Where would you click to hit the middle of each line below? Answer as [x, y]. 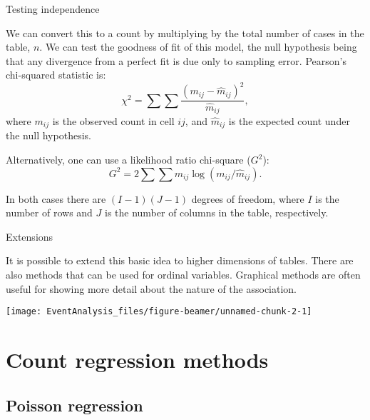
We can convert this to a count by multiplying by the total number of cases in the [185, 32]
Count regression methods [137, 360]
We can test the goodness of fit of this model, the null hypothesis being [201, 47]
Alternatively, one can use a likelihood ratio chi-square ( [128, 160]
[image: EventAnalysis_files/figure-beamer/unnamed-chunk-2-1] [159, 312]
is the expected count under [289, 121]
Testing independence [53, 9]
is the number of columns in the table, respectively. [216, 212]
